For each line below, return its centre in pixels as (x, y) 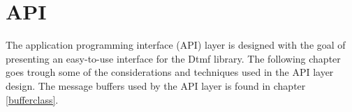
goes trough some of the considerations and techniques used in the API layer (170, 72)
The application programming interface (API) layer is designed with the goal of (176, 45)
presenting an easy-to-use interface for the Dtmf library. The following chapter (173, 58)
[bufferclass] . (32, 99)
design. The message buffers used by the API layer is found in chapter (156, 85)
